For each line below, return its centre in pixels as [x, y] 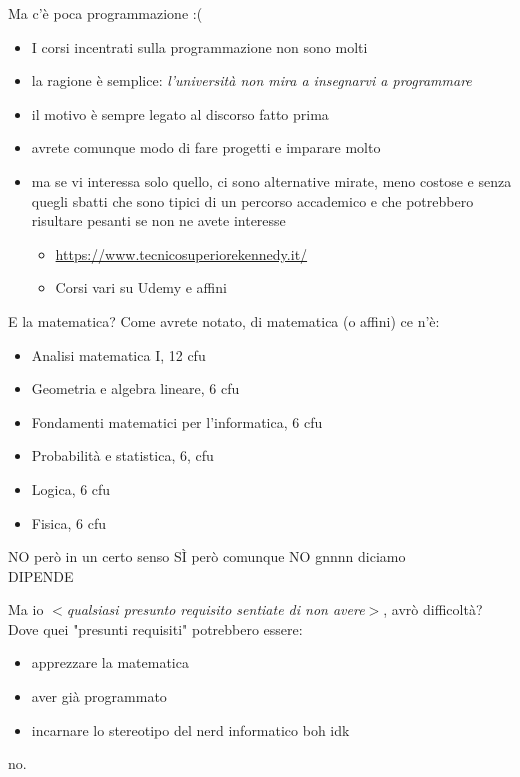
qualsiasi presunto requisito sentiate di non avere [215, 609]
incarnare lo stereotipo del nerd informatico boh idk [190, 729]
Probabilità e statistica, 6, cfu [122, 455]
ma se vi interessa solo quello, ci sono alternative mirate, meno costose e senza [271, 180]
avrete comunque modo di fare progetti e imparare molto [206, 147]
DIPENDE [41, 575]
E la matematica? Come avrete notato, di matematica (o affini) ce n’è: [224, 320]
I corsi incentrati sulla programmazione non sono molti [199, 46]
